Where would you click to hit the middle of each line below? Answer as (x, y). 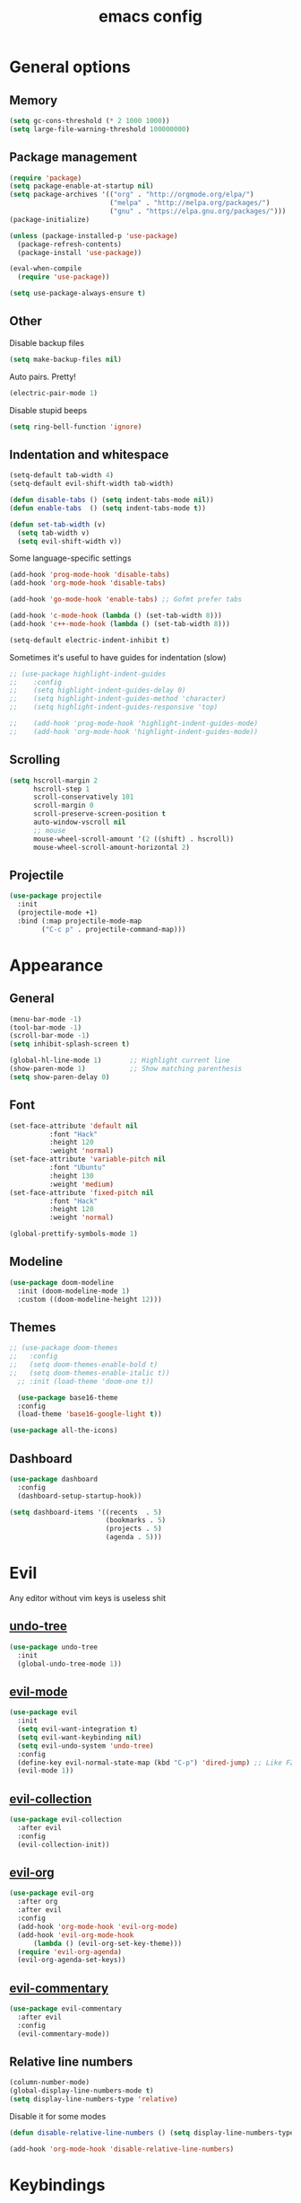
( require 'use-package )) (64, 277)
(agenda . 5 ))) (134, 1537)
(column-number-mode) (50, 2083)
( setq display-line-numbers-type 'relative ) (94, 2100)
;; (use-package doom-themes (64, 1348)
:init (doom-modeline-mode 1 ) (73, 1291)
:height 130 (71, 1176)
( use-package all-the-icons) (64, 1430)
